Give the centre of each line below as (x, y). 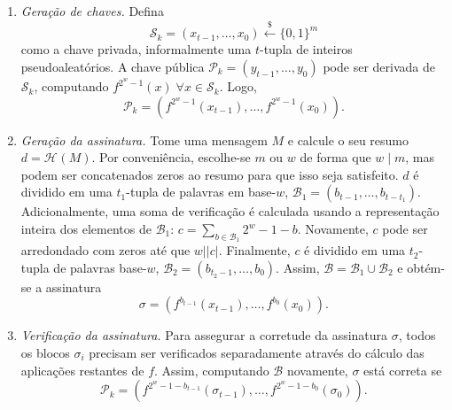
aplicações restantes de (82, 370)
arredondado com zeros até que (105, 250)
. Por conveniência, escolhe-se (171, 157)
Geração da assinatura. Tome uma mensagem (144, 139)
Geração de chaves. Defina (92, 11)
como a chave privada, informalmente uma (136, 49)
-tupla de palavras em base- (201, 192)
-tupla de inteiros (306, 49)
